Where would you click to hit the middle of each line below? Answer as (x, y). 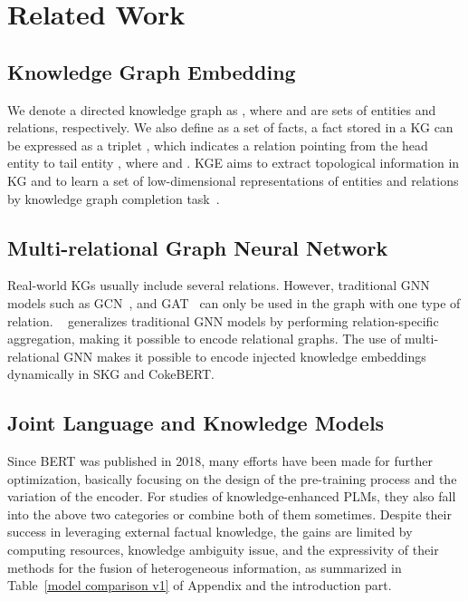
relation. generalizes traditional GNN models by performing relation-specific (223, 320)
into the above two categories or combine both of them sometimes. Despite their (229, 514)
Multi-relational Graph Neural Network (198, 247)
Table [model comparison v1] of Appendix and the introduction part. (200, 585)
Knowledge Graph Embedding (152, 71)
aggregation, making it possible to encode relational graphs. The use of (204, 339)
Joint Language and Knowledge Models (196, 423)
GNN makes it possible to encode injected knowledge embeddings (245, 356)
